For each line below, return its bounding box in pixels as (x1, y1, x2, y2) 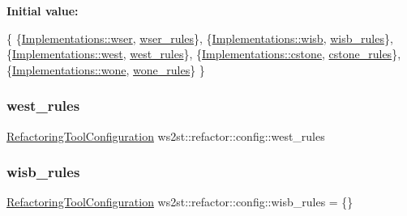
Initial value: (6, 2, 79, 19)
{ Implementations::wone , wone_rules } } (6, 61, 205, 78)
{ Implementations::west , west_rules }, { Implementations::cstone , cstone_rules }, (6, 45, 401, 62)
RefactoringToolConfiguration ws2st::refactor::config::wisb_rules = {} (6, 193, 353, 210)
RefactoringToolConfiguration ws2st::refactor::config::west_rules (6, 127, 325, 144)
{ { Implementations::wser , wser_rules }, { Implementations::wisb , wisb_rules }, (6, 29, 393, 46)
